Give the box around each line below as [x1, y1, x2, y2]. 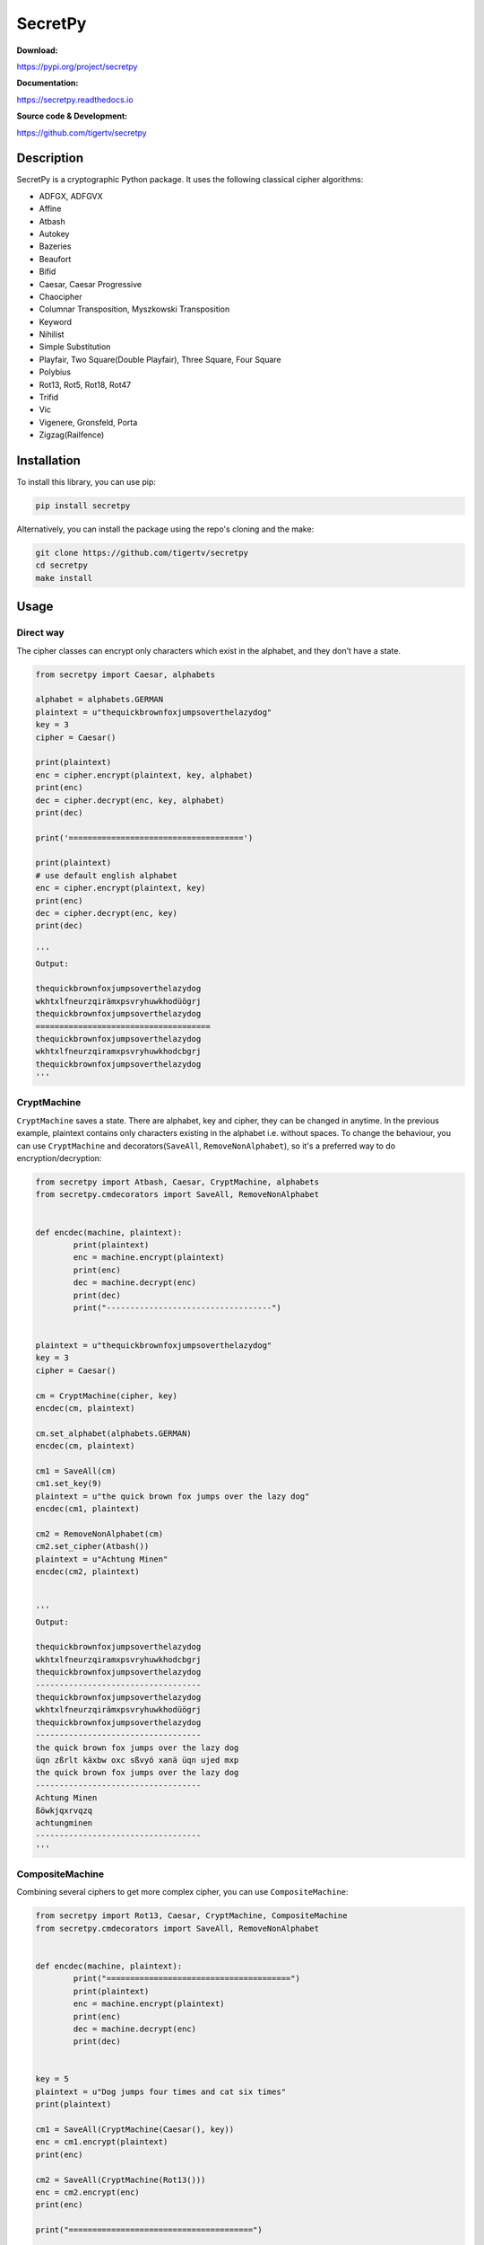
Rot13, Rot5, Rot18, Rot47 [39, 379, 132, 390]
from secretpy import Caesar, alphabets [35, 669, 215, 680]
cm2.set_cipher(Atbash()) [35, 1541, 150, 1552]
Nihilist [39, 329, 65, 340]
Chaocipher [39, 291, 82, 302]
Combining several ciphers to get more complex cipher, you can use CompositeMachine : [16, 1887, 349, 1897]
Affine [39, 203, 62, 215]
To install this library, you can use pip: [16, 477, 157, 488]
